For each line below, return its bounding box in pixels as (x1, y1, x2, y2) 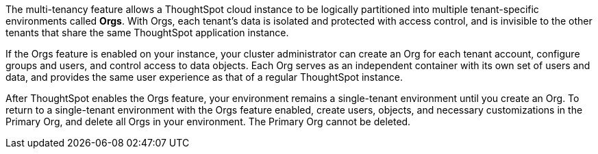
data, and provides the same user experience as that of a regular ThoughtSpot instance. (5, 71, 403, 83)
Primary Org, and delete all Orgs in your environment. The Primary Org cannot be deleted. (5, 116, 411, 127)
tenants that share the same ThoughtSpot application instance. (5, 27, 289, 38)
